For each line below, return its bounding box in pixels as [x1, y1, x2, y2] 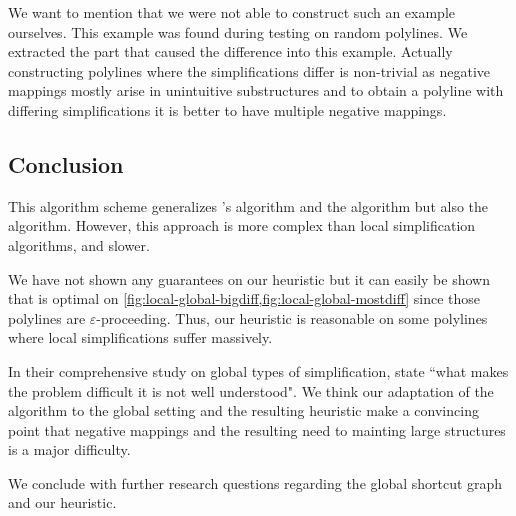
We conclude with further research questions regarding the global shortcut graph [8, 472, 503, 493]
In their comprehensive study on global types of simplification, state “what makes [8, 360, 509, 381]
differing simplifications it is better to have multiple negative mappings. [8, 99, 447, 120]
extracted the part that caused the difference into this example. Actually [8, 41, 453, 62]
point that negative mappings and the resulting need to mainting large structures [8, 419, 506, 440]
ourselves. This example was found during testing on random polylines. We [8, 21, 468, 42]
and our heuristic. [8, 492, 117, 513]
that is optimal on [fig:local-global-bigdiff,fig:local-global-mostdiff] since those [8, 288, 481, 309]
